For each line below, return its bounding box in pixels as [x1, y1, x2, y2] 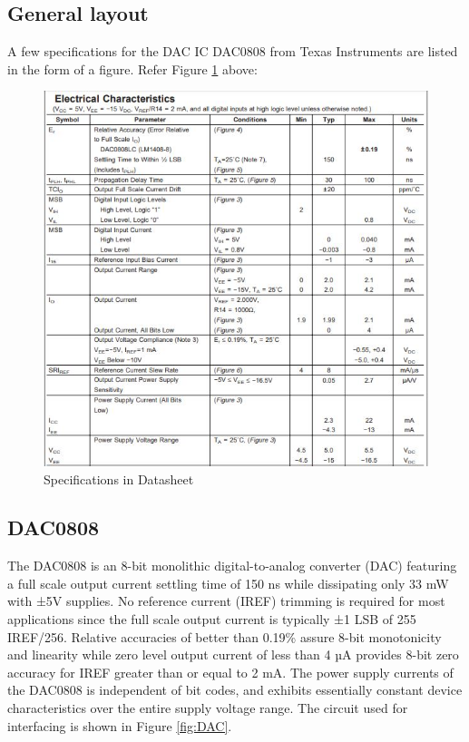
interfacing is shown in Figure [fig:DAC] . [7, 716, 232, 735]
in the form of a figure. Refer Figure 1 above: [7, 59, 258, 78]
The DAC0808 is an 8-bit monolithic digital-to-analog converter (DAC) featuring [7, 556, 457, 575]
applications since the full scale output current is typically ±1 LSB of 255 [7, 610, 416, 629]
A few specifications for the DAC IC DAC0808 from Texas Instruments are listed [7, 42, 458, 61]
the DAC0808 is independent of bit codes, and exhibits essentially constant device [7, 680, 463, 699]
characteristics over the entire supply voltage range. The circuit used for [7, 698, 408, 718]
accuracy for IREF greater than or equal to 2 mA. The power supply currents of [7, 662, 454, 681]
